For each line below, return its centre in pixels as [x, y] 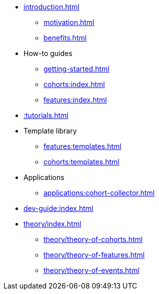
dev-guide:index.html [58, 208]
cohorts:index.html [74, 84]
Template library [50, 131]
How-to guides [48, 53]
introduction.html [51, 7]
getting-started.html [76, 69]
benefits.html [65, 38]
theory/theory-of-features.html [94, 255]
